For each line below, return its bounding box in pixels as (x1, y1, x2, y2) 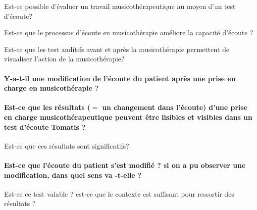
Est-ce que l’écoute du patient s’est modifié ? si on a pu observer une (4, 159, 246, 170)
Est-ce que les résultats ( (4, 102, 91, 112)
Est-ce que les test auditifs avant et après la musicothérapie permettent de (4, 44, 229, 54)
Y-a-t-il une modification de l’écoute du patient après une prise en (4, 73, 236, 83)
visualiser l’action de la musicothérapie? (4, 53, 125, 64)
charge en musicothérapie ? (4, 83, 99, 93)
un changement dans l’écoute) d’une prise (102, 102, 248, 112)
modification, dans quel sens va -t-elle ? (4, 169, 142, 180)
